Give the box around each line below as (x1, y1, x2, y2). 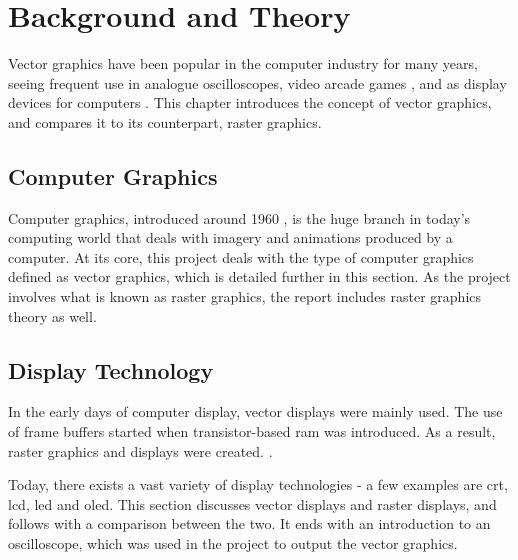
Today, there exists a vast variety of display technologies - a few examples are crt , (8, 474, 508, 495)
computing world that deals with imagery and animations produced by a (8, 227, 453, 248)
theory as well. (8, 305, 97, 326)
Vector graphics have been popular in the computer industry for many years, (8, 53, 478, 74)
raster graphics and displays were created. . (8, 440, 273, 461)
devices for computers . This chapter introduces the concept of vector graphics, (8, 92, 492, 113)
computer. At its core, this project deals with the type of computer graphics (8, 246, 474, 267)
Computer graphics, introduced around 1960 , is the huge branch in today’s (8, 207, 471, 228)
